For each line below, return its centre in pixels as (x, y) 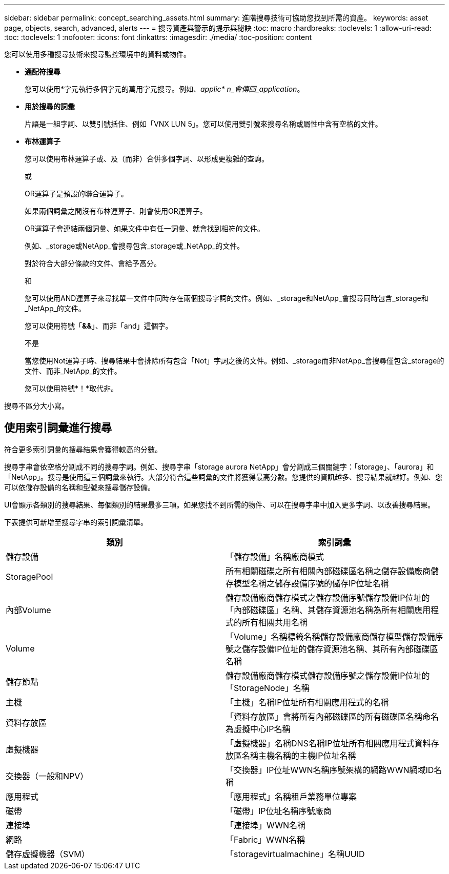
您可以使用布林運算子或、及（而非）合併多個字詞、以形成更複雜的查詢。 (147, 159)
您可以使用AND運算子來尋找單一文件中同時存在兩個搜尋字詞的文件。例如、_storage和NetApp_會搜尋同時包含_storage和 (227, 298)
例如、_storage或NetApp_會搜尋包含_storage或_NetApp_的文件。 (135, 246)
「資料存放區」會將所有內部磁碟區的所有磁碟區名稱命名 (332, 716)
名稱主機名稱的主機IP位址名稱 (299, 755)
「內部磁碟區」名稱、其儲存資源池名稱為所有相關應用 (328, 610)
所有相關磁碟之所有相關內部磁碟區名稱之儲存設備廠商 (328, 571)
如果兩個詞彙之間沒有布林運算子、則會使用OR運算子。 (116, 211)
